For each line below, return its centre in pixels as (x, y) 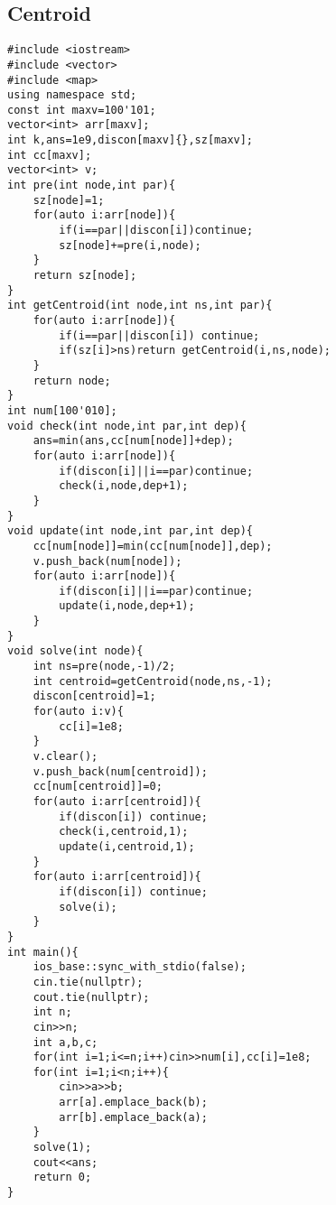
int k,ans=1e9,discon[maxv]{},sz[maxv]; (131, 140)
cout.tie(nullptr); (91, 997)
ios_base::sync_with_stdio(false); (140, 967)
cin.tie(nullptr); (88, 982)
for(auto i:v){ (78, 712)
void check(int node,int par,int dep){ (127, 426)
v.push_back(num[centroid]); (120, 771)
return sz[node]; (85, 276)
